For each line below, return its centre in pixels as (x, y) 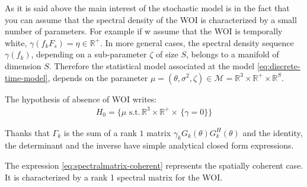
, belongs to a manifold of (233, 54)
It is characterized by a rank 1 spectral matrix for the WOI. (114, 177)
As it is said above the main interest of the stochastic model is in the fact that (147, 8)
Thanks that (27, 132)
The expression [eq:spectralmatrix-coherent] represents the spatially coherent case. (154, 165)
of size (167, 54)
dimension (23, 65)
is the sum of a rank (100, 132)
